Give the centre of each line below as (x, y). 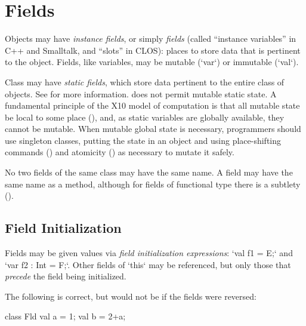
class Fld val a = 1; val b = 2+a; (65, 316)
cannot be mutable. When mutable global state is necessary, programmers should (153, 129)
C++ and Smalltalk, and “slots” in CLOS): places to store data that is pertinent (153, 50)
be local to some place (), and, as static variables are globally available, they (145, 117)
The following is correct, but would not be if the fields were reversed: (131, 296)
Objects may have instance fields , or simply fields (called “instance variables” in (151, 39)
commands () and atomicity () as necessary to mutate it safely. (120, 152)
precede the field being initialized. (66, 276)
